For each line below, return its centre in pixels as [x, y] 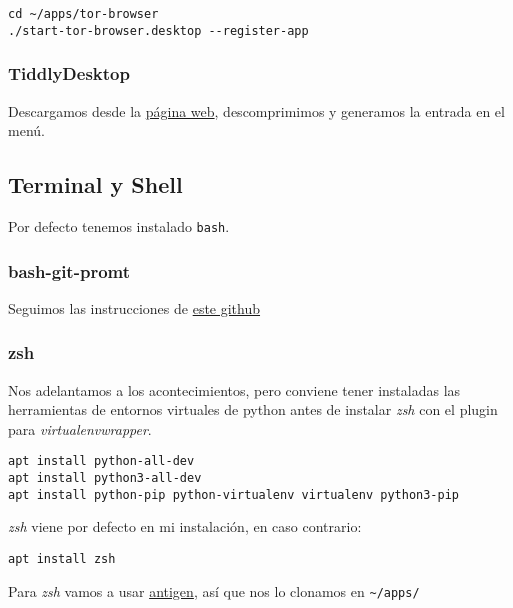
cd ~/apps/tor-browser [83, 14]
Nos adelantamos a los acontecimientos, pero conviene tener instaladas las [234, 389]
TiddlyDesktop [69, 73]
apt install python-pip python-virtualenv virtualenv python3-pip [234, 494]
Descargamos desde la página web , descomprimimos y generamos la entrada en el [256, 110]
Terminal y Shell [95, 184]
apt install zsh [62, 558]
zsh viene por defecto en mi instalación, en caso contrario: [185, 526]
